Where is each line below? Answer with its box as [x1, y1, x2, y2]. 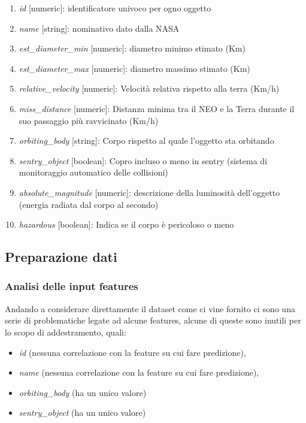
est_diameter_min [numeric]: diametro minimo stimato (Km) [19, 42, 246, 55]
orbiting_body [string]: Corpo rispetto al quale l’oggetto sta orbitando [19, 134, 274, 147]
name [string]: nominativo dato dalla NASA [19, 22, 180, 34]
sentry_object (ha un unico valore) [19, 406, 146, 419]
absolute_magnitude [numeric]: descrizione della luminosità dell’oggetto [19, 186, 280, 198]
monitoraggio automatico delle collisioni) [19, 166, 168, 179]
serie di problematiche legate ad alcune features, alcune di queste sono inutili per [5, 314, 301, 327]
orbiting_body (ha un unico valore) [19, 386, 147, 398]
